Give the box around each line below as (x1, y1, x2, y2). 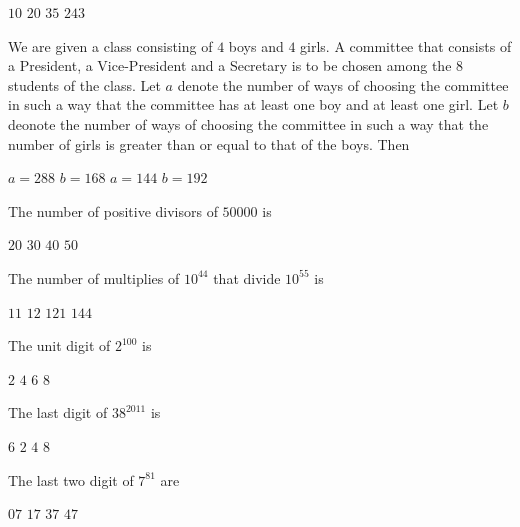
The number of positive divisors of (8, 200, 218, 221)
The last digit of (8, 402, 108, 423)
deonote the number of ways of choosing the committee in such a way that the (8, 113, 489, 134)
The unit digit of (8, 335, 111, 356)
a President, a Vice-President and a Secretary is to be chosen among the (8, 55, 452, 76)
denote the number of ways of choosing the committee (177, 74, 509, 95)
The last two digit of (8, 469, 134, 490)
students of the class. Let (8, 74, 161, 95)
